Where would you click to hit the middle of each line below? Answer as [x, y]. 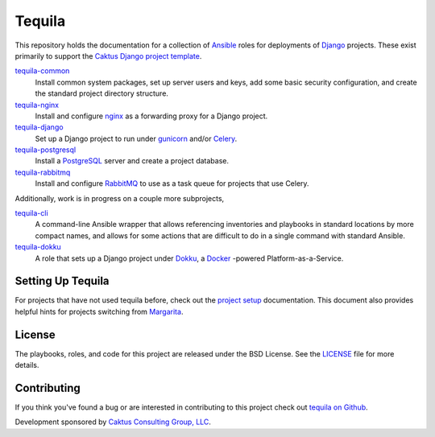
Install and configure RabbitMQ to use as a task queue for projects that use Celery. [172, 183]
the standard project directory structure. [102, 93]
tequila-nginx [37, 105]
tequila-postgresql [46, 150]
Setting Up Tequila [62, 281]
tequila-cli [31, 213]
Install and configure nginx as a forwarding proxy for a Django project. [151, 116]
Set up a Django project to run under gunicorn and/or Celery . [136, 138]
